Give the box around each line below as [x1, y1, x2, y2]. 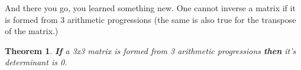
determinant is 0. [5, 56, 67, 68]
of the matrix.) [5, 25, 59, 37]
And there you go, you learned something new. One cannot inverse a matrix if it [5, 2, 296, 14]
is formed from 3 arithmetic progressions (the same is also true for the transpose [5, 13, 296, 25]
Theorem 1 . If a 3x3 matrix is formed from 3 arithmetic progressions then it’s [5, 44, 296, 56]
